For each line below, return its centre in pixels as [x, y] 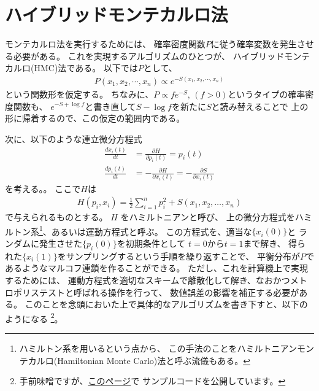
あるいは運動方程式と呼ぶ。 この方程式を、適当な [152, 231]
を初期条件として [151, 243]
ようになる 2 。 [34, 317]
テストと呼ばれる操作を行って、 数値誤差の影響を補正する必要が [169, 292]
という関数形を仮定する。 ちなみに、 [79, 94]
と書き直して [110, 106]
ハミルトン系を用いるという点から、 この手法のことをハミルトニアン [158, 348]
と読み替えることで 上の [260, 106]
